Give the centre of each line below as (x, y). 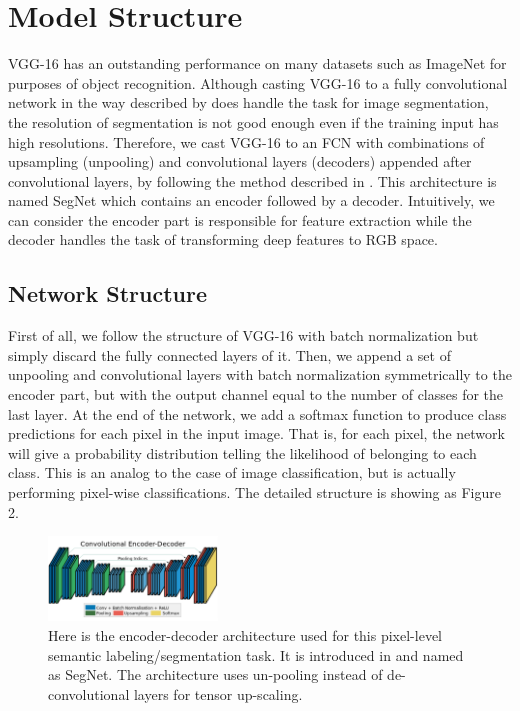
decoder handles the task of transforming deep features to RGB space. (223, 239)
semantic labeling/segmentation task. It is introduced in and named (256, 654)
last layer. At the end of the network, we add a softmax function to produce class (257, 413)
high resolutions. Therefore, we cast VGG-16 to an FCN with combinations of (246, 141)
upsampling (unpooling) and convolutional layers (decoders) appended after (240, 161)
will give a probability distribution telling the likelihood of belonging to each (242, 452)
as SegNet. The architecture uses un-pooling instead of (215, 674)
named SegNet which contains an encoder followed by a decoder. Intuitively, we (251, 200)
